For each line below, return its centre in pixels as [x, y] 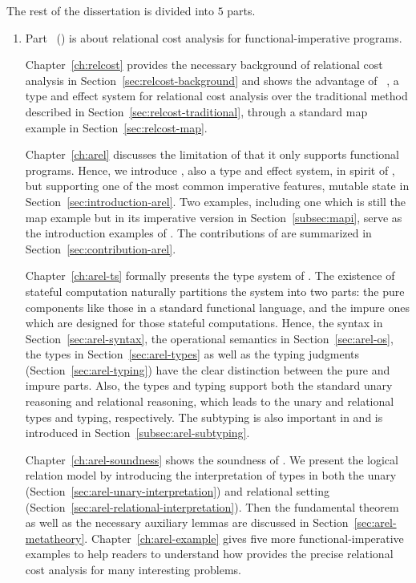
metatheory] [55, 538]
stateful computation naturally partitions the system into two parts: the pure [215, 291]
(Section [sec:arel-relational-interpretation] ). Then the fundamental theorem [212, 506]
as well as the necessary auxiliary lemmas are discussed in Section [187, 522]
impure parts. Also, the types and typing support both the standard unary [209, 385]
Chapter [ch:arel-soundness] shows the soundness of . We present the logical [212, 459]
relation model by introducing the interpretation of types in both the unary [211, 475]
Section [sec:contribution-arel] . [101, 248]
